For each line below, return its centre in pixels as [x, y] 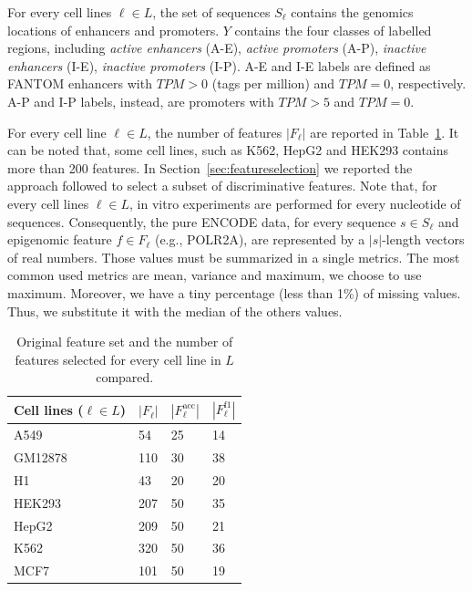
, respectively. [428, 83]
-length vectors [423, 239]
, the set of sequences [211, 12]
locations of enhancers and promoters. [113, 30]
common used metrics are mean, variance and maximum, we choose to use [215, 275]
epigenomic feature [60, 239]
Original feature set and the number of [125, 342]
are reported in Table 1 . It [385, 132]
